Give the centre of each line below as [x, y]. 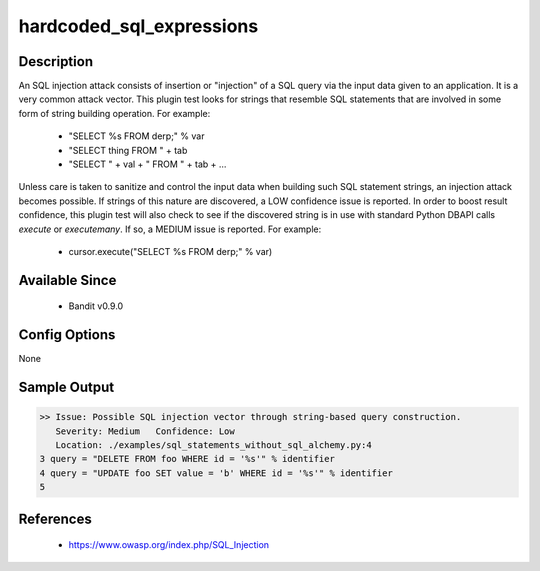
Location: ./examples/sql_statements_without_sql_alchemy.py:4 [213, 445]
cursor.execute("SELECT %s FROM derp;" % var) [170, 251]
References [55, 518]
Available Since [67, 280]
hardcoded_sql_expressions [138, 26]
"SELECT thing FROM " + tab [128, 150]
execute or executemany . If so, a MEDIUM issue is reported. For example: [170, 229]
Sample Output [66, 387]
